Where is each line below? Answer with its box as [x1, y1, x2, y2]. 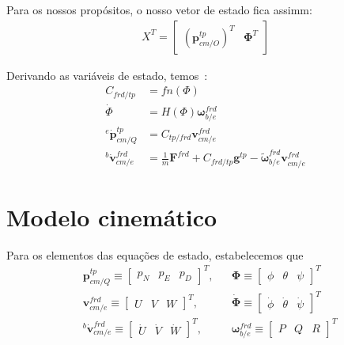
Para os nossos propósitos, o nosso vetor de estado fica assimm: [6, 2, 312, 17]
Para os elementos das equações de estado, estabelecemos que [6, 246, 304, 263]
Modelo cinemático [6, 200, 217, 233]
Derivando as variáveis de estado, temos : [6, 66, 208, 83]
